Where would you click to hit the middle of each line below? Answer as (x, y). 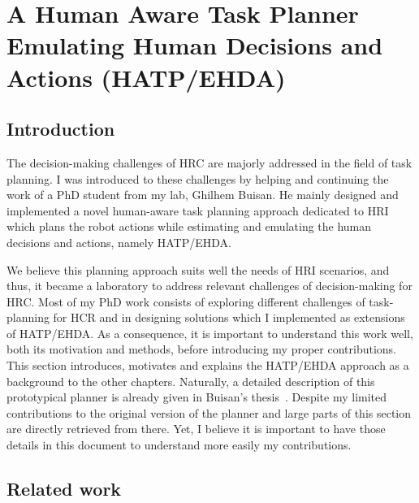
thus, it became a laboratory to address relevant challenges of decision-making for (209, 286)
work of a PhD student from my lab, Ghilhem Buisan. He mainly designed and (203, 195)
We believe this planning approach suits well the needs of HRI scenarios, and (198, 269)
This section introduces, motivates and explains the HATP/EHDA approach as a (208, 365)
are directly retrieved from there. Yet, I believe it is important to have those (196, 429)
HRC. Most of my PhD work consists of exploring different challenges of (186, 301)
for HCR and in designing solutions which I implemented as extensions (229, 317)
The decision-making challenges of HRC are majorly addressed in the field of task (209, 162)
